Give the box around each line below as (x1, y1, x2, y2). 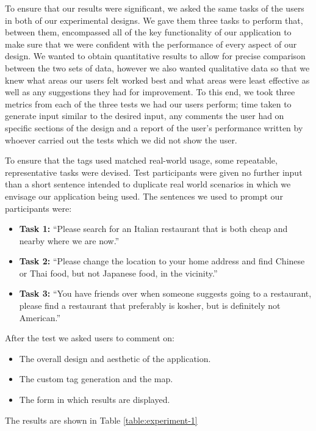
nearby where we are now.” (19, 234, 120, 247)
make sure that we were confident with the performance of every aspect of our (5, 37, 297, 50)
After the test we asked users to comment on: (5, 331, 174, 344)
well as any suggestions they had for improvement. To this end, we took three (5, 85, 295, 98)
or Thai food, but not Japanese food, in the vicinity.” (19, 266, 218, 279)
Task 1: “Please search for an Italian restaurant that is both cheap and (19, 222, 288, 235)
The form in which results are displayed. (19, 393, 170, 406)
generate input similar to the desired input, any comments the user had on (5, 109, 284, 122)
